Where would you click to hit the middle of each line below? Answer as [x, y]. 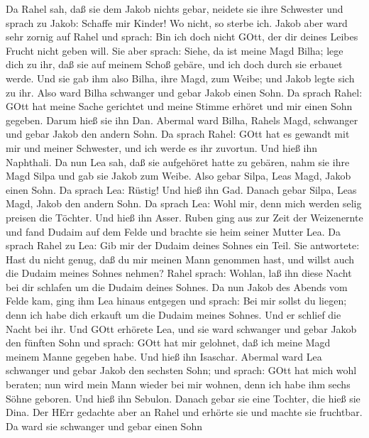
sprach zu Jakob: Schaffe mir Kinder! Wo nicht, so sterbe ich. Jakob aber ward [177, 22]
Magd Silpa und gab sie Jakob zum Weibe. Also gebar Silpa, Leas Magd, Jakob [178, 176]
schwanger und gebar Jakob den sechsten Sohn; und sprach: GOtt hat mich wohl [181, 370]
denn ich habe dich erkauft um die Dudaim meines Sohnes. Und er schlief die [174, 315]
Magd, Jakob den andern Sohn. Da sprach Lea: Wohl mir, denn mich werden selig [184, 203]
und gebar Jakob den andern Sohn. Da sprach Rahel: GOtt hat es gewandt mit [178, 134]
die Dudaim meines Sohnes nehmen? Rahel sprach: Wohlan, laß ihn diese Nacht [179, 273]
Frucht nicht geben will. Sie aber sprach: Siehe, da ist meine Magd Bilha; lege [175, 50]
